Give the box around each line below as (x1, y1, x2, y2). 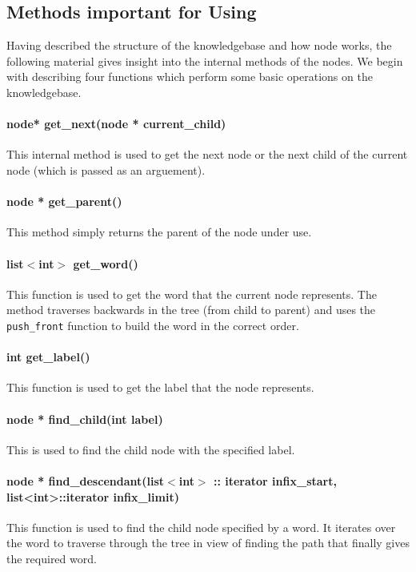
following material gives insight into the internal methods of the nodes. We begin (6, 52, 403, 69)
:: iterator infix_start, (213, 472, 337, 489)
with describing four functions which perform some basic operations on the (6, 68, 373, 85)
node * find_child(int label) (6, 410, 163, 427)
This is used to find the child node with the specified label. (6, 441, 295, 457)
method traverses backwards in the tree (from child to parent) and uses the (6, 301, 376, 318)
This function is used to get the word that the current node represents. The (6, 285, 377, 302)
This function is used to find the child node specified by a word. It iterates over (6, 518, 396, 535)
